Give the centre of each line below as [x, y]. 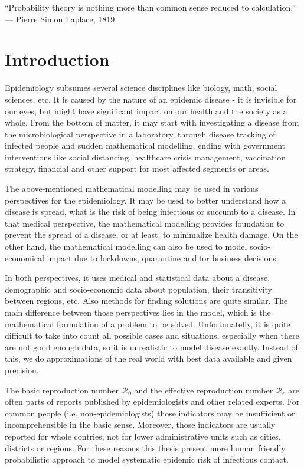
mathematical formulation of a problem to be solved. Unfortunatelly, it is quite [148, 324]
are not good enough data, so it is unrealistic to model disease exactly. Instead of [151, 347]
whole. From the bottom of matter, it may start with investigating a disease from [152, 122]
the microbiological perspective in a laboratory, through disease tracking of [140, 134]
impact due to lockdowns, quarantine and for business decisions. [163, 258]
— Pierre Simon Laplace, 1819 [60, 19]
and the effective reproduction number [204, 390]
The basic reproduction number [62, 390]
